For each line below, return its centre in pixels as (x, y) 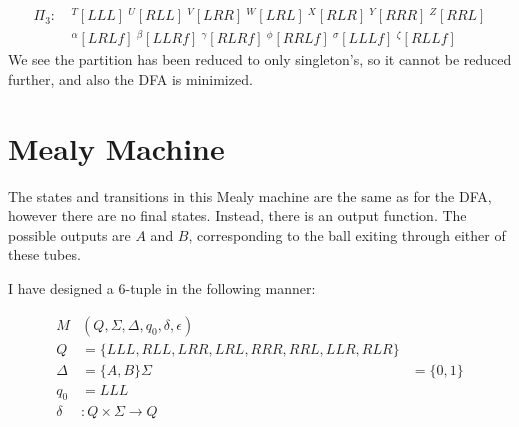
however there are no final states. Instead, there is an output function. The (237, 215)
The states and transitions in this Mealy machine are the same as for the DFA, (250, 195)
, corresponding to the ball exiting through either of (347, 234)
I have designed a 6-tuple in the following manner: (162, 287)
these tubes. (44, 254)
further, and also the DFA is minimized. (130, 78)
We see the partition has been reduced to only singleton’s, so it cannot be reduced (260, 59)
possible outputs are (69, 234)
